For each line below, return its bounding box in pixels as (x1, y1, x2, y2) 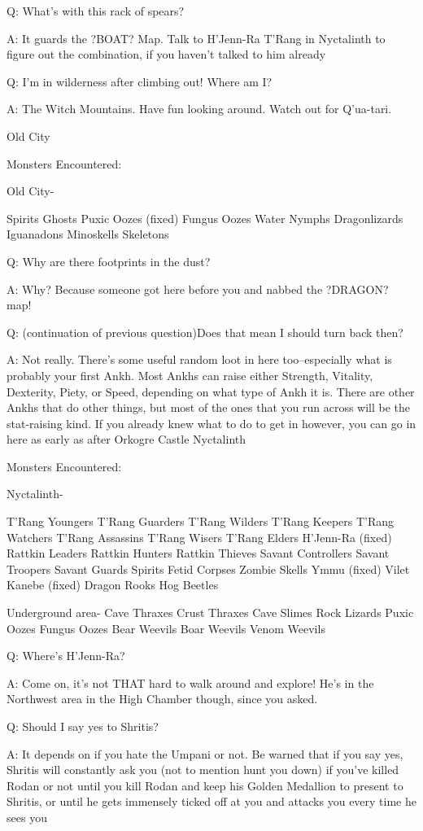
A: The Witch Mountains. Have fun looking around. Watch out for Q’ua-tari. (7, 100, 392, 117)
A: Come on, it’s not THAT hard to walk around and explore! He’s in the (7, 674, 374, 691)
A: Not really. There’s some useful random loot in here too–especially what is (7, 351, 392, 368)
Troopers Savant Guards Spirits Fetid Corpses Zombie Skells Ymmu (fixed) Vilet (7, 560, 410, 577)
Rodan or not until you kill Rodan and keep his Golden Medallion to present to (7, 776, 403, 794)
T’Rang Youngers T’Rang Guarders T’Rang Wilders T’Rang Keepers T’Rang (7, 513, 395, 530)
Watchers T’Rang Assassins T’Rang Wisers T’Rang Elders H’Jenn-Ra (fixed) (7, 528, 392, 545)
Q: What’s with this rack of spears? (7, 2, 185, 19)
